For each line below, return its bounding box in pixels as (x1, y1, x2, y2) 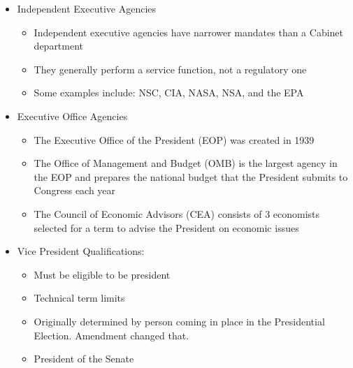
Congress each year (34, 183, 116, 198)
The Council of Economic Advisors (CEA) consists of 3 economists (34, 206, 320, 221)
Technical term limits (34, 290, 125, 305)
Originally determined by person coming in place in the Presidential (34, 314, 325, 328)
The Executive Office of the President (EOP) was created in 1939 (34, 132, 315, 147)
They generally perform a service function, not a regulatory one (34, 61, 307, 76)
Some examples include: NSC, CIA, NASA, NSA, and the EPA (34, 85, 304, 100)
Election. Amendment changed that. (34, 327, 189, 342)
